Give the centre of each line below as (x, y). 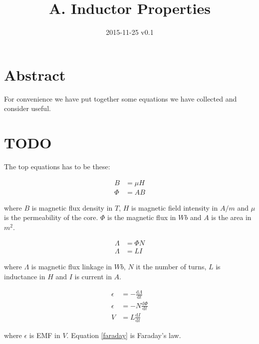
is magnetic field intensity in (175, 207)
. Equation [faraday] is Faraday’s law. (124, 335)
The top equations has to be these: (57, 166)
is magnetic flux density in (72, 207)
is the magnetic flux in (142, 217)
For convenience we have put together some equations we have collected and (121, 98)
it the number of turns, (171, 267)
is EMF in (45, 335)
